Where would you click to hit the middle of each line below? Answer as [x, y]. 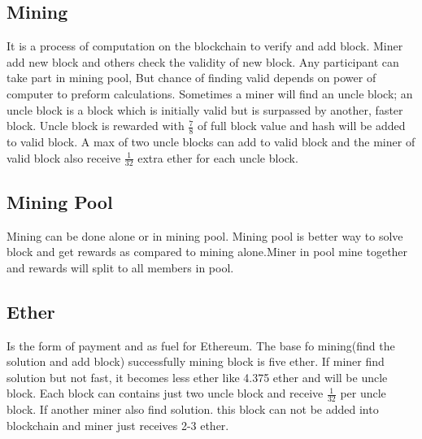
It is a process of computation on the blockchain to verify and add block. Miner [205, 46]
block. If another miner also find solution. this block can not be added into [193, 409]
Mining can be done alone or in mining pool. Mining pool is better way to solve [205, 235]
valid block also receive [64, 157]
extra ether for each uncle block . [218, 157]
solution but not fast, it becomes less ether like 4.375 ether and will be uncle [197, 377]
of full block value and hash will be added [301, 126]
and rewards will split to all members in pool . [120, 267]
